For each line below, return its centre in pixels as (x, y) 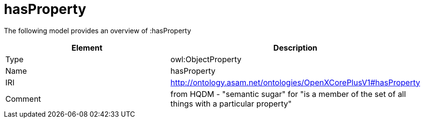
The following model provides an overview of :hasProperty (98, 30)
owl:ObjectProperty (206, 59)
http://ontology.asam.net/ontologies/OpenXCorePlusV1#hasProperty (295, 82)
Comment (23, 99)
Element (87, 47)
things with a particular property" (231, 103)
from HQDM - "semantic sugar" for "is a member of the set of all (288, 94)
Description (295, 47)
